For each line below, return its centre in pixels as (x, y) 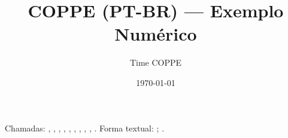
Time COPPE (156, 62)
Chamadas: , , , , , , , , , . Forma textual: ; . (85, 128)
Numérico (156, 34)
